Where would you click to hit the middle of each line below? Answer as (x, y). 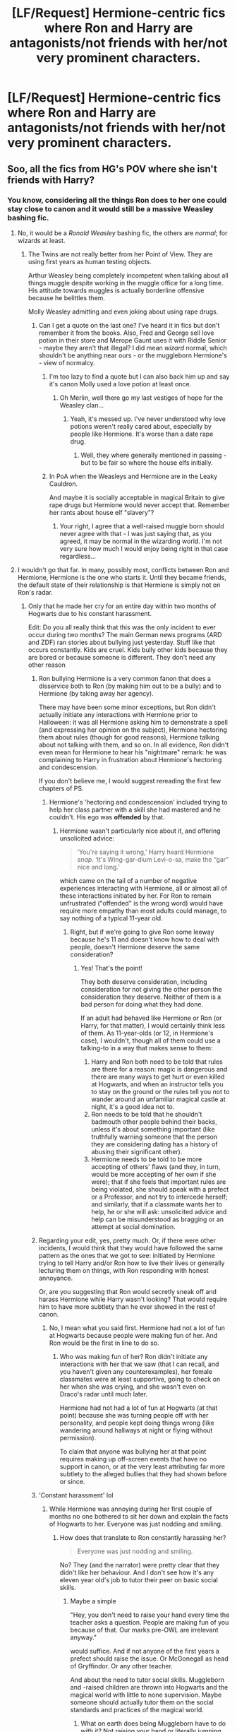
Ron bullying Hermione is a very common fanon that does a (125, 678)
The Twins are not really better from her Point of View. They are (120, 254)
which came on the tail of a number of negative (128, 880)
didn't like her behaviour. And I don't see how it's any (137, 1572)
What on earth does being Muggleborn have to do (153, 1723)
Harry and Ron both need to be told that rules (157, 1062)
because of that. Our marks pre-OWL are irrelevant (144, 1630)
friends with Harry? (51, 180)
